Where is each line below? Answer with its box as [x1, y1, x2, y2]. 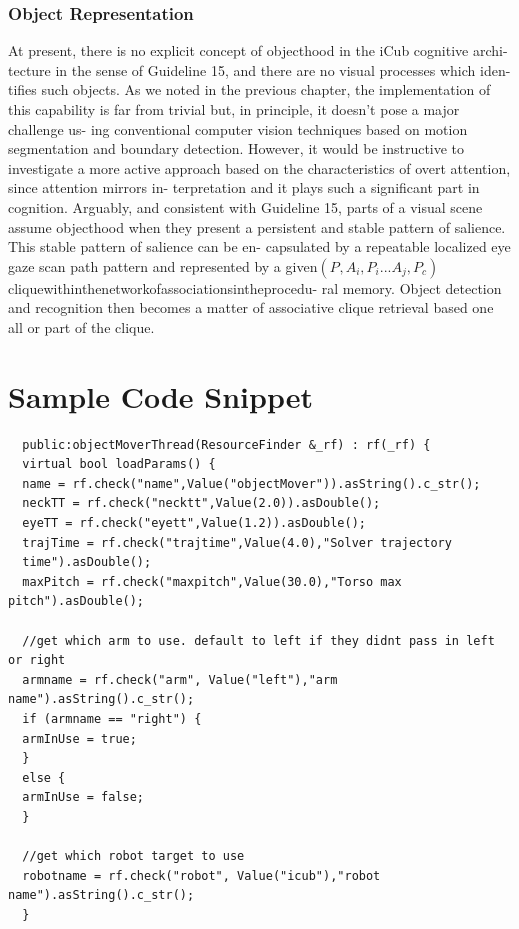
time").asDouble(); [22, 555, 152, 570]
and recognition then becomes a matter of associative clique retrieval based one [8, 297, 494, 318]
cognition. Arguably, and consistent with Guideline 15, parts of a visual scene [8, 196, 483, 217]
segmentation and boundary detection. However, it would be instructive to [8, 138, 465, 159]
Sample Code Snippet [8, 375, 313, 416]
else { [22, 770, 66, 785]
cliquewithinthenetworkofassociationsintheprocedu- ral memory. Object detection [8, 277, 502, 298]
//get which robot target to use [22, 849, 245, 864]
